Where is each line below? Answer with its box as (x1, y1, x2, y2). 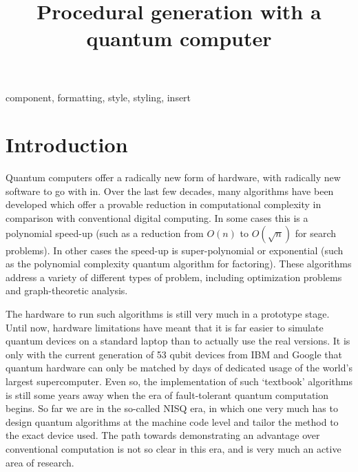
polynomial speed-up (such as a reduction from (6, 225, 204, 240)
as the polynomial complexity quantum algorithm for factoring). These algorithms (6, 256, 352, 271)
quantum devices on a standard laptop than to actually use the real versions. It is (6, 334, 350, 348)
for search (295, 225, 336, 240)
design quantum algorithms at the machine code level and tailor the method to (6, 414, 339, 429)
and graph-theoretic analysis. (6, 283, 128, 298)
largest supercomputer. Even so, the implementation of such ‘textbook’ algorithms (6, 374, 352, 388)
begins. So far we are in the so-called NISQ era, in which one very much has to (6, 401, 338, 415)
